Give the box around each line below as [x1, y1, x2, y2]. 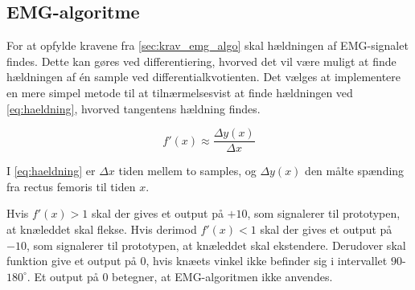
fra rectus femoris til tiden [6, 178, 136, 194]
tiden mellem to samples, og [118, 162, 257, 179]
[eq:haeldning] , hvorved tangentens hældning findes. [6, 100, 261, 116]
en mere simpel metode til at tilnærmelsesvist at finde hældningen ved [6, 84, 353, 100]
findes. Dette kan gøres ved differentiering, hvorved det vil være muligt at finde [6, 52, 397, 69]
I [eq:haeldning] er [6, 162, 96, 179]
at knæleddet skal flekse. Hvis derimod [6, 221, 197, 238]
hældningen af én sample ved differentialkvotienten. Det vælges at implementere [6, 68, 401, 85]
